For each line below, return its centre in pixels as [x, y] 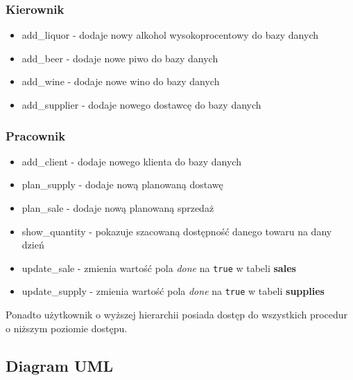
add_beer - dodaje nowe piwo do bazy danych [120, 58]
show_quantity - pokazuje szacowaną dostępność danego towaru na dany [177, 231]
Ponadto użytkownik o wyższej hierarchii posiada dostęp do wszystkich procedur [177, 315]
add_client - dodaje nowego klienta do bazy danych [131, 161]
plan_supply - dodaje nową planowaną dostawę [122, 184]
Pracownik [36, 135]
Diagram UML [59, 365]
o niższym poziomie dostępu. [67, 328]
